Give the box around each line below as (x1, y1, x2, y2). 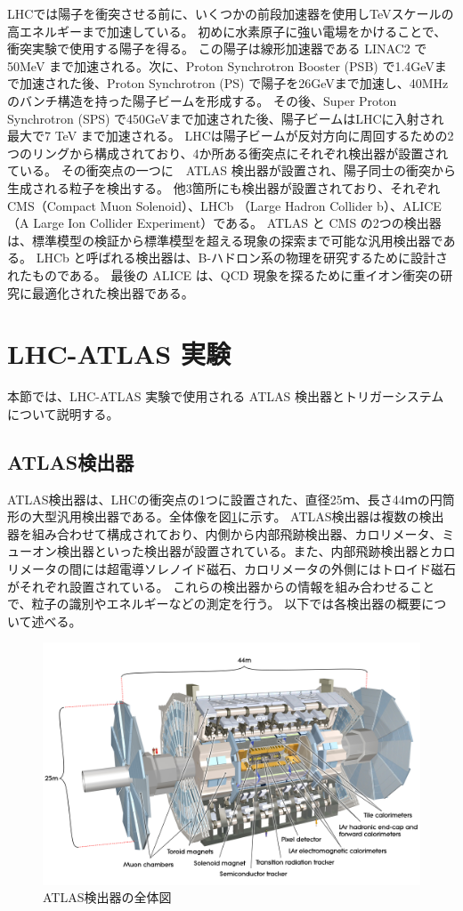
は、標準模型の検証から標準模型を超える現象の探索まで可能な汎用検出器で (7, 230, 443, 249)
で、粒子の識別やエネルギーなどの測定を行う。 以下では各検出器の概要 (7, 594, 422, 613)
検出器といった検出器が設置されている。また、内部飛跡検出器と (56, 542, 431, 560)
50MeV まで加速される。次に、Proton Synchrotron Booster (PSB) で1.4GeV (7, 56, 435, 75)
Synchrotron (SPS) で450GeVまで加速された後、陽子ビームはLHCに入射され (7, 109, 444, 127)
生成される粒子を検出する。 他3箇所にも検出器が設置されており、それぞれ (7, 178, 441, 197)
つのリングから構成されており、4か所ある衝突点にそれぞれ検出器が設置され (7, 143, 449, 162)
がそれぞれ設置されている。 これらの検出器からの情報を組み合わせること (7, 576, 435, 595)
